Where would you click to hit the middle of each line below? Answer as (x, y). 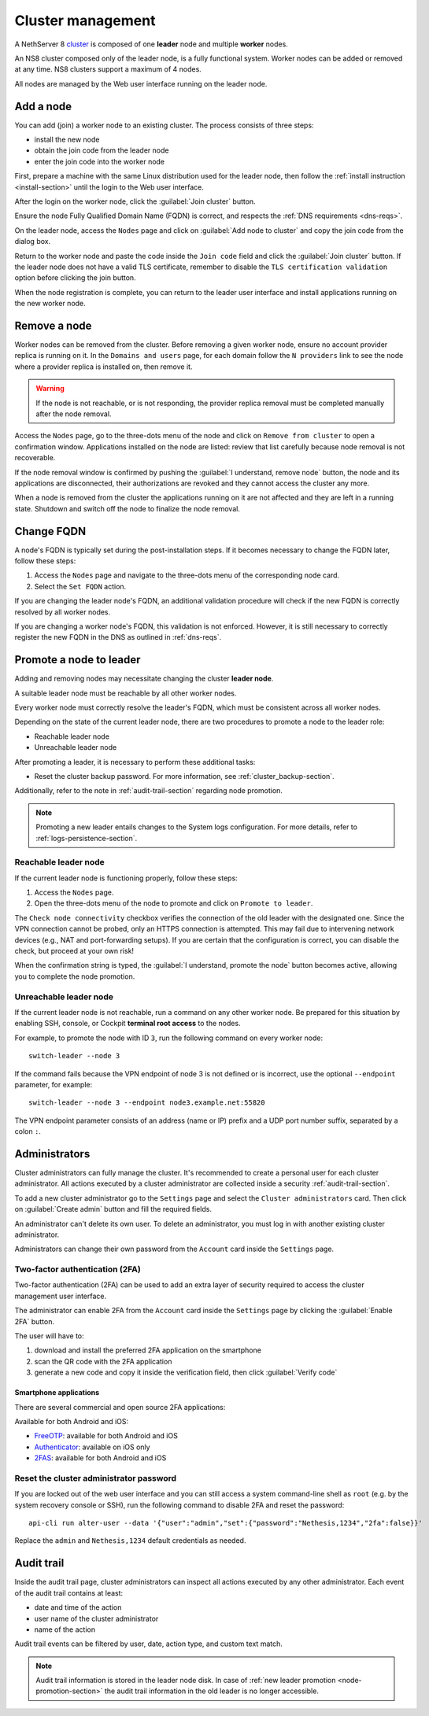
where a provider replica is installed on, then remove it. (104, 367)
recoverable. (35, 458)
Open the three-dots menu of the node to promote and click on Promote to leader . (174, 903)
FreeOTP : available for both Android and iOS (106, 1436)
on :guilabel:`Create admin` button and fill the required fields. (113, 1209)
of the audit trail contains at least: (69, 1592)
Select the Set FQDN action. (80, 586)
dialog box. (33, 242)
